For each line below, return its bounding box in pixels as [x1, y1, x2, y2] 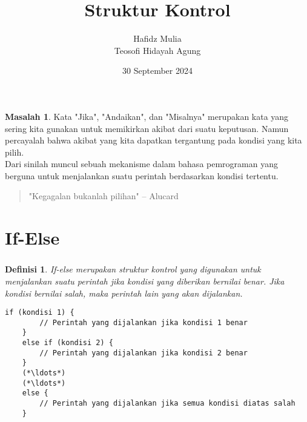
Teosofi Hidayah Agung [114, 44, 201, 56]
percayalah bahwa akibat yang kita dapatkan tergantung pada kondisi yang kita [5, 134, 302, 147]
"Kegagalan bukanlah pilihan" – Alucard [28, 190, 179, 202]
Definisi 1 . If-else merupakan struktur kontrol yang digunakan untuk [5, 263, 261, 275]
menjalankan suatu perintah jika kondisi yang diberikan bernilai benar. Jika [5, 274, 285, 287]
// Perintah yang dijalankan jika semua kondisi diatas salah [39, 399, 295, 408]
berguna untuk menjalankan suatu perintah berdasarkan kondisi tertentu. [5, 169, 279, 182]
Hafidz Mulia [133, 32, 182, 45]
